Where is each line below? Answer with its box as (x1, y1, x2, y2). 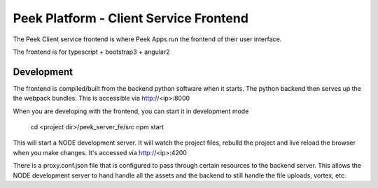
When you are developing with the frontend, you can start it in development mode (13, 107, 249, 115)
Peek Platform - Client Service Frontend (13, 10, 248, 26)
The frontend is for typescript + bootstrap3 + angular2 (13, 48, 171, 56)
